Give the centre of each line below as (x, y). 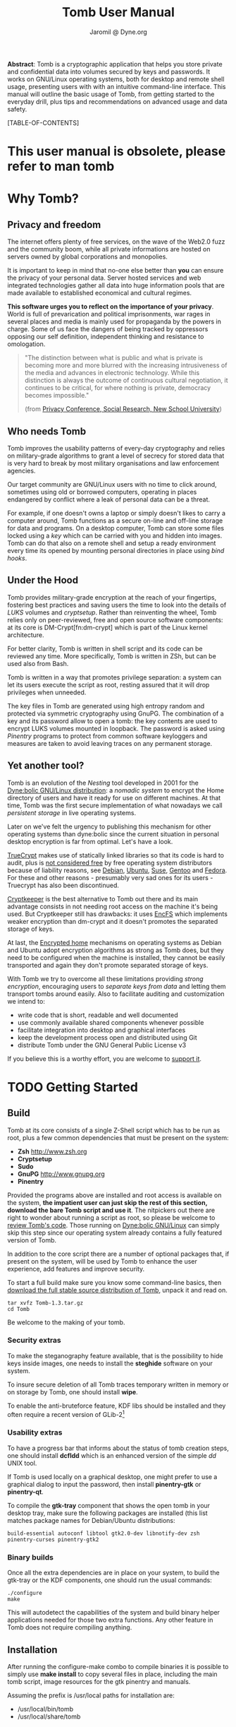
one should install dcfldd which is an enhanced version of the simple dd (112, 1455)
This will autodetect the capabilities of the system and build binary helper (114, 1613)
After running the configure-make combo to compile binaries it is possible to (118, 1666)
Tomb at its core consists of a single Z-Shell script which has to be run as (114, 1130)
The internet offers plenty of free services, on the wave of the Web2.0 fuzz (116, 242)
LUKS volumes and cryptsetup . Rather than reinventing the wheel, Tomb (112, 612)
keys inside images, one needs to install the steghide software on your (110, 1363)
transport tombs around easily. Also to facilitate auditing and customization (116, 994)
